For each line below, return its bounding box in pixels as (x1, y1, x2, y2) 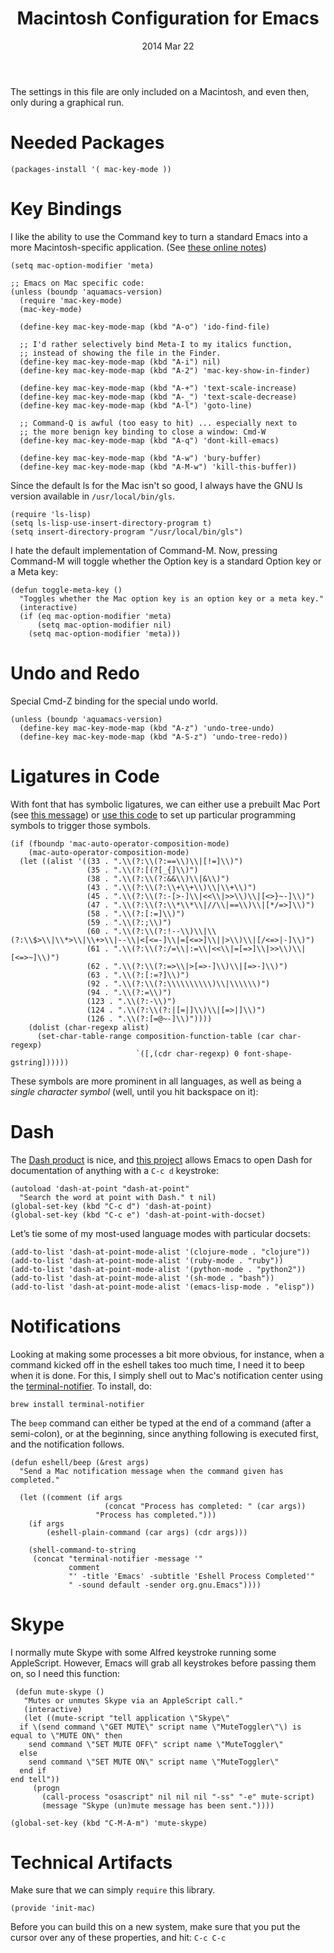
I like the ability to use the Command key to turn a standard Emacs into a (10, 230, 308, 242)
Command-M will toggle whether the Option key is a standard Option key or (10, 555, 322, 567)
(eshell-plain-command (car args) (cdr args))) (46, 1527, 248, 1537)
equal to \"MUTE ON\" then (10, 1730, 123, 1741)
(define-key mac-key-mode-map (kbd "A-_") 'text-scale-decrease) (19, 392, 298, 402)
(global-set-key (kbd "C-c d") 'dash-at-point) (10, 1201, 213, 1211)
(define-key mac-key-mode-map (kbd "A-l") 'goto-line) (19, 400, 253, 411)
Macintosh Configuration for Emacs (16, 7, 320, 30)
